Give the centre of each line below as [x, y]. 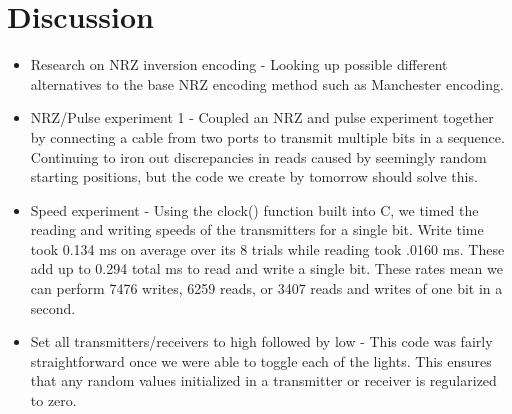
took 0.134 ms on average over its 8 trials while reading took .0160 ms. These [267, 248]
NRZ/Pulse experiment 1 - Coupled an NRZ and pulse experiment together [262, 117]
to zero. [53, 400]
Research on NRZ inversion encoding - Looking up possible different [239, 64]
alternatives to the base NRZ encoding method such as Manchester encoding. [267, 83]
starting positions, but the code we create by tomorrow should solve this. [254, 176]
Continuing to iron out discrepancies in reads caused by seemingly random [258, 156]
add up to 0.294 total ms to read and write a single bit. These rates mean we [266, 268]
